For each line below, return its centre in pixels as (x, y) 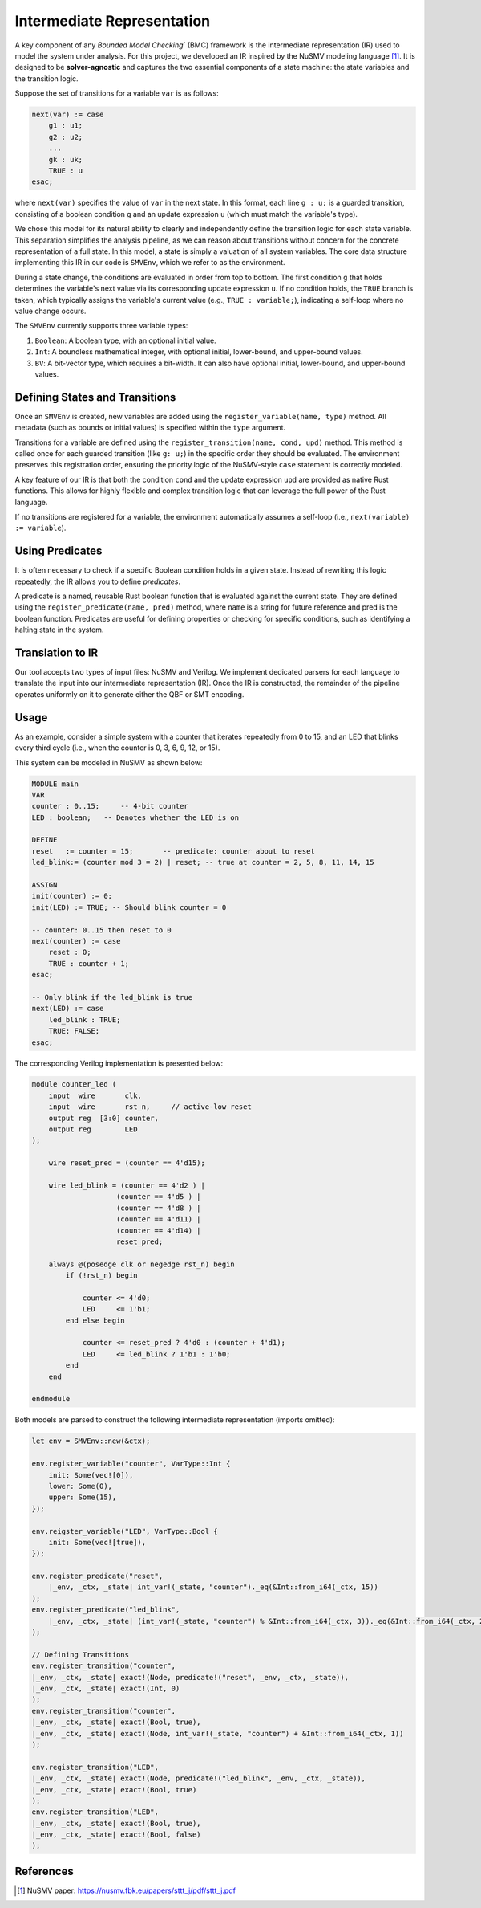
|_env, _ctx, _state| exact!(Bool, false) (116, 1835)
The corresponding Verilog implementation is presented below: (119, 1063)
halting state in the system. (59, 630)
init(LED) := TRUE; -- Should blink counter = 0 (129, 907)
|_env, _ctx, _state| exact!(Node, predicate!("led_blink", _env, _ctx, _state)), (199, 1778)
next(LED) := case (68, 1009)
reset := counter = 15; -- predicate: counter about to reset (174, 851)
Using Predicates (59, 551)
